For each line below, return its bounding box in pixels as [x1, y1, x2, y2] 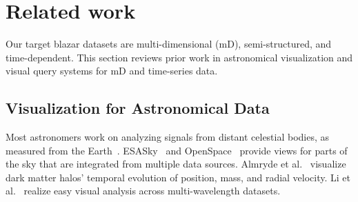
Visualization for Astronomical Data [6, 97, 270, 119]
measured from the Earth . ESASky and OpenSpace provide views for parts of [6, 143, 348, 157]
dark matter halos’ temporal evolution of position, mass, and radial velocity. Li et [6, 170, 351, 184]
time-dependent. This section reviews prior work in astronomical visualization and [6, 50, 353, 64]
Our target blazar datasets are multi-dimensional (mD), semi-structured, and [6, 37, 332, 51]
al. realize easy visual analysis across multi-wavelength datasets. [6, 183, 281, 198]
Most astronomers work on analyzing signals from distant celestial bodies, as [6, 130, 330, 144]
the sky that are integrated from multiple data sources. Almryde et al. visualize [6, 156, 346, 171]
